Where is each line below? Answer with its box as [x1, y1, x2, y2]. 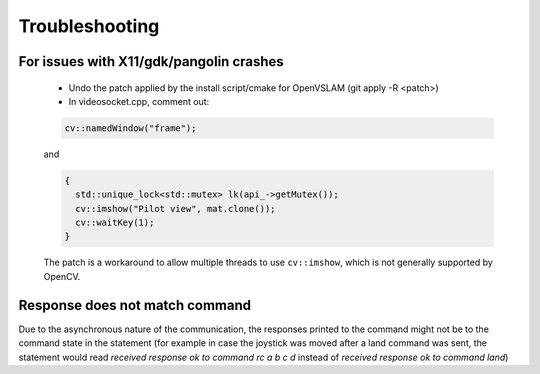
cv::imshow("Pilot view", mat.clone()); [75, 203, 276, 214]
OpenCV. [43, 270, 81, 282]
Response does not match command [18, 296, 252, 314]
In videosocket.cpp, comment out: [68, 95, 210, 107]
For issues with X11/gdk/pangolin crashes [18, 53, 284, 70]
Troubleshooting [18, 15, 160, 37]
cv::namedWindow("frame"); [64, 122, 197, 134]
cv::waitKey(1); [75, 217, 155, 229]
